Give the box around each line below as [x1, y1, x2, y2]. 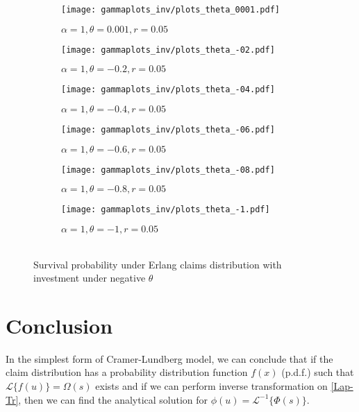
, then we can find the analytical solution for [18, 392, 208, 406]
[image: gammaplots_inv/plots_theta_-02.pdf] [61, 44, 275, 55]
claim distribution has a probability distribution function [6, 365, 248, 379]
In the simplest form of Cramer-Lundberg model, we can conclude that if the [6, 351, 333, 366]
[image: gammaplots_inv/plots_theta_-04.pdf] [61, 85, 275, 95]
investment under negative [33, 271, 146, 285]
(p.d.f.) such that [281, 365, 354, 379]
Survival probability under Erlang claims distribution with [33, 257, 282, 271]
